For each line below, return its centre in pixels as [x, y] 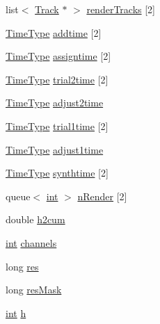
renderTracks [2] [121, 9]
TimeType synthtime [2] [57, 173]
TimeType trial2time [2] [57, 79]
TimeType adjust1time [55, 149]
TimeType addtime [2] [54, 32]
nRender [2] [102, 196]
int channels [31, 242]
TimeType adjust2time [55, 103]
